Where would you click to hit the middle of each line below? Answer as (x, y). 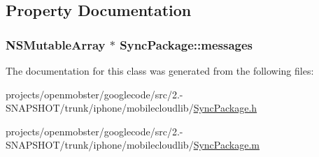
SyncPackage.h (225, 108)
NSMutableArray (56, 44)
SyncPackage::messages (186, 44)
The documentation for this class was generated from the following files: (160, 70)
